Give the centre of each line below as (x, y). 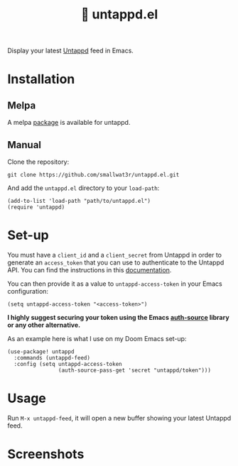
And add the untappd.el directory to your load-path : (83, 188)
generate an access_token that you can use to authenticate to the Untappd (116, 262)
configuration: (28, 291)
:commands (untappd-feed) (52, 357)
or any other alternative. (44, 325)
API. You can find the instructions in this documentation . (90, 270)
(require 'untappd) (36, 207)
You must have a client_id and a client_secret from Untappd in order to (115, 255)
